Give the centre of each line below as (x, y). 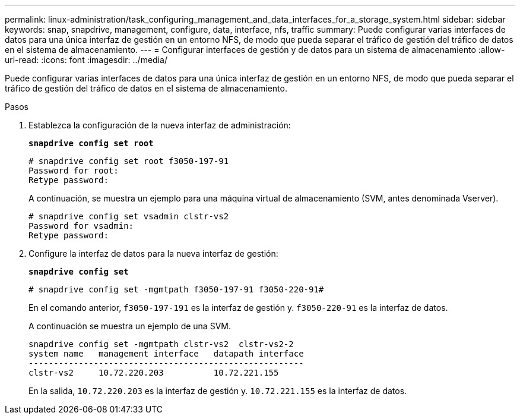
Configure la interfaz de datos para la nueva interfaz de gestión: (153, 253)
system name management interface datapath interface (166, 354)
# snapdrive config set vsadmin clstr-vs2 (129, 216)
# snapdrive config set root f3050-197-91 (129, 161)
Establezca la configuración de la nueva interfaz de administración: (160, 125)
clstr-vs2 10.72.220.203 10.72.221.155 (154, 373)
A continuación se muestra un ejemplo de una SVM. (130, 326)
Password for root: (74, 171)
